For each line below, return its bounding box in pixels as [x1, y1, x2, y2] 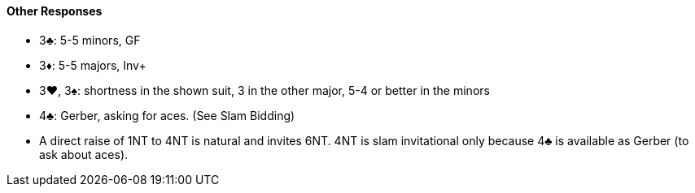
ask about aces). [39, 147, 129, 161]
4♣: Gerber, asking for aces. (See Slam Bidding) [39, 108, 295, 122]
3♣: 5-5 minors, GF [39, 32, 141, 47]
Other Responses [7, 4, 103, 18]
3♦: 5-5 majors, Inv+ [39, 58, 146, 72]
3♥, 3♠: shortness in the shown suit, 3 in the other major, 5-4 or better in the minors [39, 83, 490, 97]
